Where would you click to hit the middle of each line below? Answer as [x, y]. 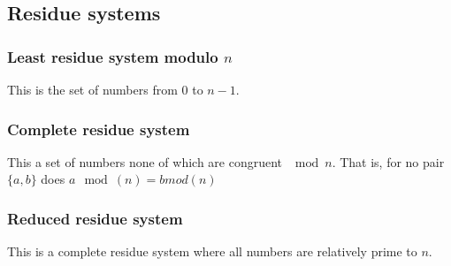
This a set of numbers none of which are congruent [145, 161]
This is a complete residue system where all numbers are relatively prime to [212, 251]
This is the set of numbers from [92, 89]
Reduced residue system [95, 218]
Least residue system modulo [113, 56]
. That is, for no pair [388, 161]
